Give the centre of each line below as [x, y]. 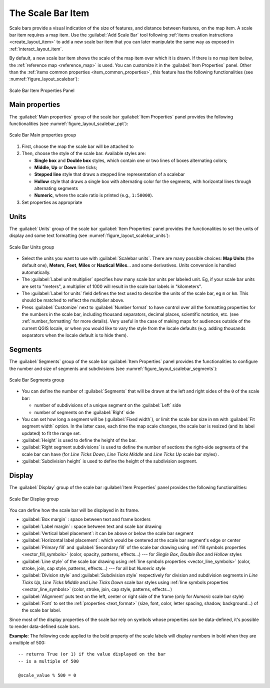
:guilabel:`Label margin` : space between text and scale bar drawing [92, 526]
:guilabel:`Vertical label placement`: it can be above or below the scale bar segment [107, 533]
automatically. [36, 272]
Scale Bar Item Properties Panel [42, 90]
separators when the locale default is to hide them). [75, 335]
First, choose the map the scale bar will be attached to [78, 146]
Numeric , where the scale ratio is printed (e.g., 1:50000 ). [94, 195]
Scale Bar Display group [34, 499]
